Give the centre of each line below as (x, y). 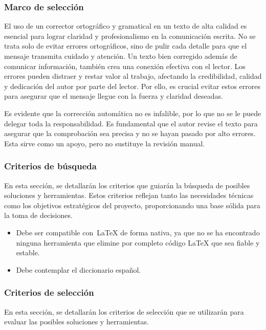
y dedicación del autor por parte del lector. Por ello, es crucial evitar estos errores (132, 86)
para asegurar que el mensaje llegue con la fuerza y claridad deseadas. (114, 96)
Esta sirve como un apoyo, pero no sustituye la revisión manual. (105, 143)
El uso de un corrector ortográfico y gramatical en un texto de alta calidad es (126, 26)
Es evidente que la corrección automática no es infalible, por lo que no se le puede (133, 113)
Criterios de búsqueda (50, 166)
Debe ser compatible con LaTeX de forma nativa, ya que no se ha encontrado (138, 232)
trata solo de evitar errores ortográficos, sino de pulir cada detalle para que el (126, 46)
